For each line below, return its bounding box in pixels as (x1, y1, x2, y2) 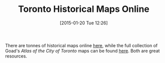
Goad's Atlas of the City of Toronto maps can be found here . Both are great (5, 48, 160, 54)
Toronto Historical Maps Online (18, 3, 150, 15)
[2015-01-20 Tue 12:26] (59, 20, 108, 26)
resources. (5, 53, 27, 59)
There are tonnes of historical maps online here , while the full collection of (5, 42, 158, 48)
